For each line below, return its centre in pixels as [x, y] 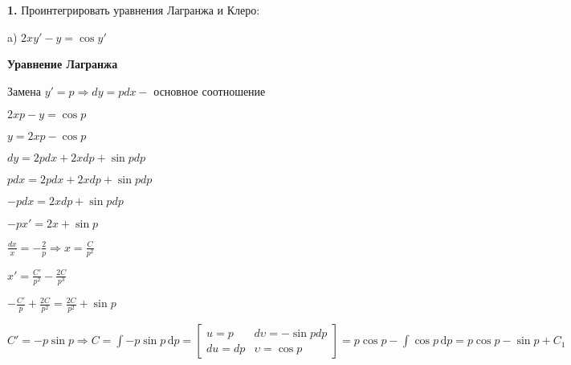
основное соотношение [210, 90]
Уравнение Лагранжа [63, 64]
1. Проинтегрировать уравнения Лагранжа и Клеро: [134, 10]
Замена [24, 90]
